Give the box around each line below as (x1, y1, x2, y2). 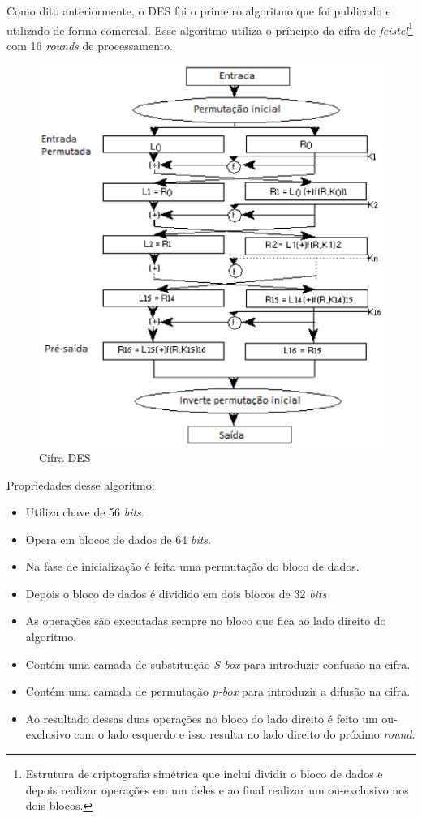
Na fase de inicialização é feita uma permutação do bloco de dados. (25, 558, 360, 575)
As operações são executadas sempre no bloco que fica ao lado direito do (25, 612, 386, 629)
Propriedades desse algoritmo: (6, 476, 155, 493)
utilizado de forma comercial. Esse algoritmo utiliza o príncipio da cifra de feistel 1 (6, 19, 413, 38)
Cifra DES (39, 448, 91, 465)
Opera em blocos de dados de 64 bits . (25, 530, 211, 547)
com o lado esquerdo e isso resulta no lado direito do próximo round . (74, 726, 416, 743)
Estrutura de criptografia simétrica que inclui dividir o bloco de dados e (25, 765, 383, 782)
